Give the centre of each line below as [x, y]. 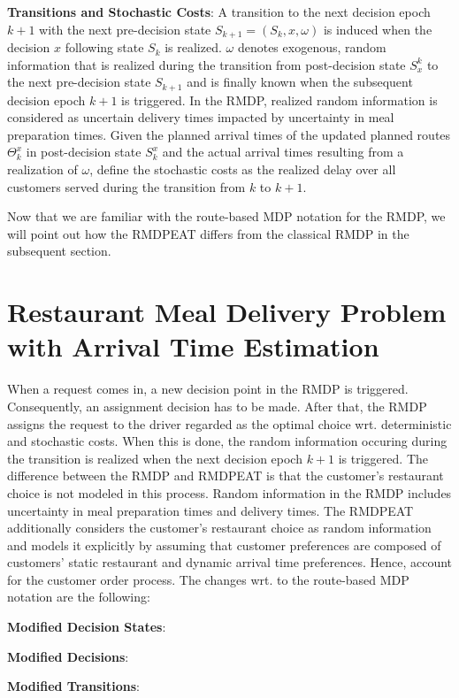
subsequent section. [59, 251]
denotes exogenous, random [312, 47]
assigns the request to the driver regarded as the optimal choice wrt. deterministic [229, 423]
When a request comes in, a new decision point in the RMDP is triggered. [208, 389]
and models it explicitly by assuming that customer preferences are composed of [224, 545]
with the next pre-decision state [125, 29]
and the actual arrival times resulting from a [283, 152]
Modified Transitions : [73, 686]
